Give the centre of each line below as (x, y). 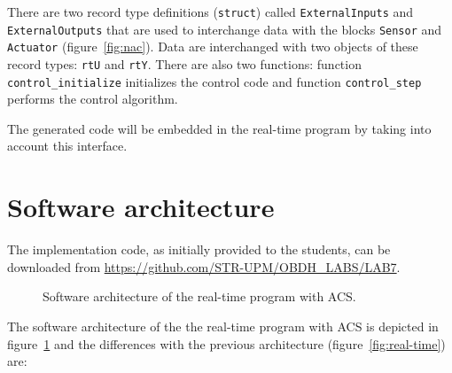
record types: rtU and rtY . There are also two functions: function (184, 63)
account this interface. (67, 146)
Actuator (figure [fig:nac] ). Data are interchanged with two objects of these (213, 47)
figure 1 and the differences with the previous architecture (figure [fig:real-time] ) (226, 343)
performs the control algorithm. (93, 99)
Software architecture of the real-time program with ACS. (199, 296)
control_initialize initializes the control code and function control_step (214, 81)
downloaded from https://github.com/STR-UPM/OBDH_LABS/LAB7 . (204, 266)
